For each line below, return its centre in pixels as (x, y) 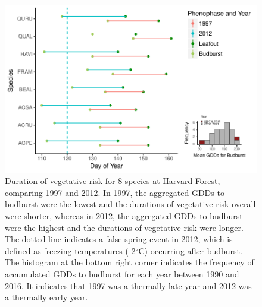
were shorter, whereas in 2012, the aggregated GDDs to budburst (124, 216)
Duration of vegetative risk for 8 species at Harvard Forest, (113, 181)
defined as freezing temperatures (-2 (70, 250)
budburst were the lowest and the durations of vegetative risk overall (130, 204)
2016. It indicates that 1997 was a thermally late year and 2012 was (128, 285)
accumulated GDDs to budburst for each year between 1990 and (122, 274)
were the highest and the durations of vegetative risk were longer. (124, 227)
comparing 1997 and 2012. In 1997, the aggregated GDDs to (115, 192)
